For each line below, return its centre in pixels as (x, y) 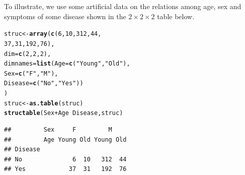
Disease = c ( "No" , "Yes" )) (44, 83)
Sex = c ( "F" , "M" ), (31, 73)
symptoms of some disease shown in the (65, 16)
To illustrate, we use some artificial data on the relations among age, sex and (123, 6)
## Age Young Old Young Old (65, 139)
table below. (176, 16)
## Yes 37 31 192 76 (65, 169)
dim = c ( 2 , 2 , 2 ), (28, 54)
